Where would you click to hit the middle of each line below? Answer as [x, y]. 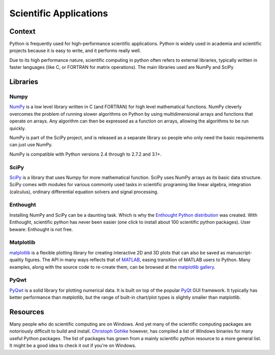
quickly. [18, 128]
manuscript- [239, 252]
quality [17, 260]
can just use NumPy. [31, 145]
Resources [27, 312]
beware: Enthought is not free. [41, 229]
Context [22, 31]
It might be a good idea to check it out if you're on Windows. [73, 346]
